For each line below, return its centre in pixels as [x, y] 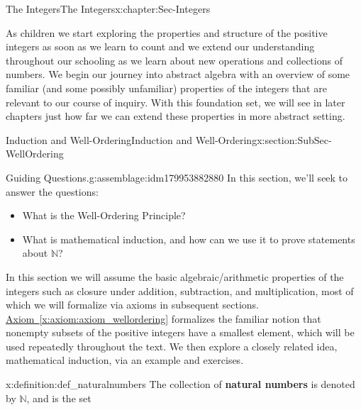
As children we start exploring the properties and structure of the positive [167, 32]
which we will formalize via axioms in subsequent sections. [132, 305]
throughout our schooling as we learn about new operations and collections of [174, 60]
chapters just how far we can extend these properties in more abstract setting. [176, 116]
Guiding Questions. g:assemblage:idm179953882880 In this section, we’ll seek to [177, 177]
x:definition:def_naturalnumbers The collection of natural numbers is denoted [180, 384]
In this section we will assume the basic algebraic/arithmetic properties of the [175, 276]
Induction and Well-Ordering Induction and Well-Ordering [132, 139]
